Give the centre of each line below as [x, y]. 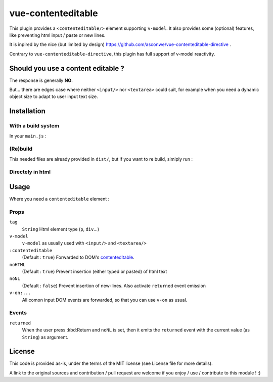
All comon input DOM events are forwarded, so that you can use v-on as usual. [105, 300]
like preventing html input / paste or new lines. [57, 35]
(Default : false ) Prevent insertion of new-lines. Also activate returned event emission [114, 285]
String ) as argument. [45, 337]
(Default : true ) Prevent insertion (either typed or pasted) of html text [95, 272]
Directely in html [30, 172]
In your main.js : [28, 136]
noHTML [17, 265]
